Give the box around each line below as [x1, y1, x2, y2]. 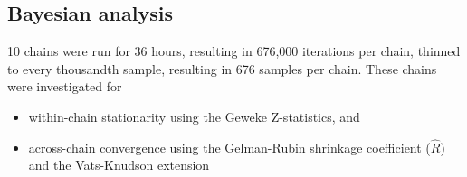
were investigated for [7, 77, 122, 96]
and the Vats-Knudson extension [28, 155, 210, 174]
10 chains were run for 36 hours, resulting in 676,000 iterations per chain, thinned [7, 42, 461, 61]
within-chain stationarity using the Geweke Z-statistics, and [28, 107, 360, 126]
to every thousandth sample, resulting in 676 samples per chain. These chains [7, 59, 437, 78]
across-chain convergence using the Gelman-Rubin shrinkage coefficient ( [28, 137, 431, 156]
